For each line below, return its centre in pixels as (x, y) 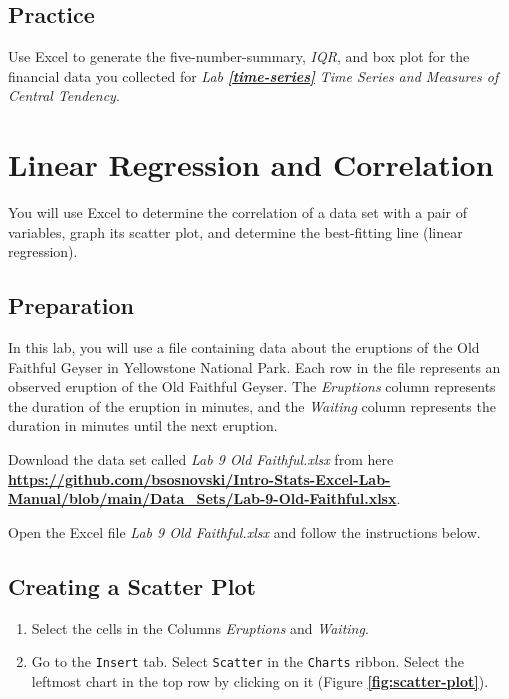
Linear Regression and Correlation (251, 164)
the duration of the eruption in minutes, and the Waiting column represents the (252, 405)
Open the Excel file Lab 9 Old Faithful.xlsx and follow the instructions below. (244, 531)
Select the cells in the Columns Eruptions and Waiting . (200, 627)
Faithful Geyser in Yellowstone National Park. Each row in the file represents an (254, 366)
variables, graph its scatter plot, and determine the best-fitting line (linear (235, 231)
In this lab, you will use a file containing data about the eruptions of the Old (244, 347)
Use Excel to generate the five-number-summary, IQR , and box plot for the (239, 56)
